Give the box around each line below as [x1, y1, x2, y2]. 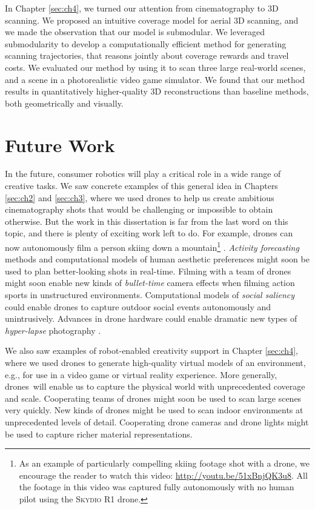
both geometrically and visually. [5, 96, 124, 109]
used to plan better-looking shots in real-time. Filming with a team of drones [5, 264, 291, 277]
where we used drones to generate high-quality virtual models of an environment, [5, 356, 306, 369]
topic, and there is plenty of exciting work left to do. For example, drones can [5, 227, 293, 239]
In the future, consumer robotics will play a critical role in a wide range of [5, 167, 281, 180]
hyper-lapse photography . [5, 324, 101, 336]
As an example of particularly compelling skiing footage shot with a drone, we [19, 457, 310, 470]
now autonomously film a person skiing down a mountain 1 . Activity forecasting [5, 239, 299, 253]
